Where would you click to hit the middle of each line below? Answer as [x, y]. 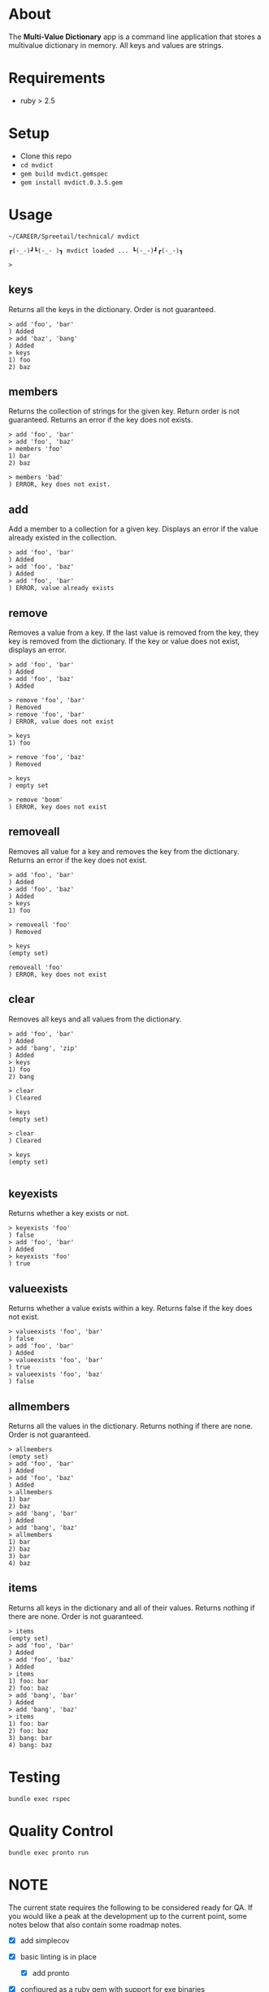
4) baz [20, 1564]
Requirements [57, 78]
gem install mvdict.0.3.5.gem [72, 182]
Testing [35, 1777]
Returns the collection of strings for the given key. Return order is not [124, 411]
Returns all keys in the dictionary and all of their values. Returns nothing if [132, 1608]
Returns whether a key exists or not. [69, 1213]
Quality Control [61, 1831]
